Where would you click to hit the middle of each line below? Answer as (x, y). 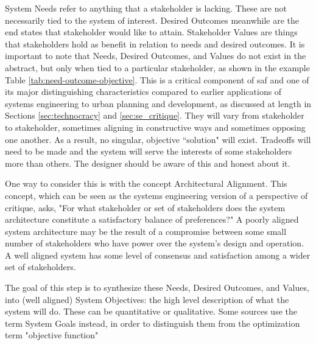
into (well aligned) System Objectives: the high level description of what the (147, 299)
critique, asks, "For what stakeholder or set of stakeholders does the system (145, 207)
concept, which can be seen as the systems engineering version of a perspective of (156, 195)
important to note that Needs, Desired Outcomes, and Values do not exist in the (156, 56)
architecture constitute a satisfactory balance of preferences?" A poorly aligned (152, 219)
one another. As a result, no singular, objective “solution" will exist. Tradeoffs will (158, 139)
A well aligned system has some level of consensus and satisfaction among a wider (158, 255)
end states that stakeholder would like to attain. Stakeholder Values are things (151, 32)
